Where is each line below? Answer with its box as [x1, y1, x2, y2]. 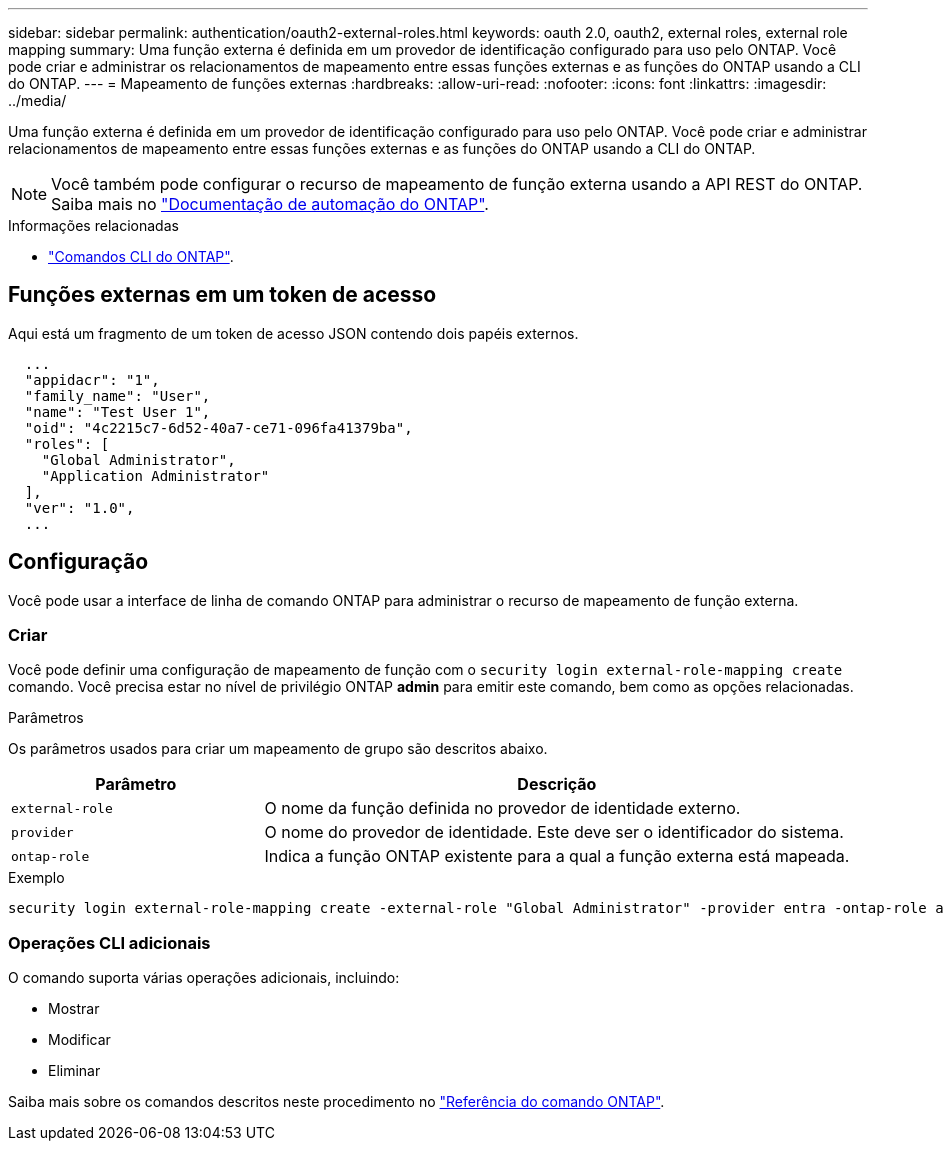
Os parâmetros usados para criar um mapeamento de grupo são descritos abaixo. [8, 740, 548, 758]
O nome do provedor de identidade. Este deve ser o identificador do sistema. [264, 822, 844, 843]
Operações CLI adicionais [8, 932, 211, 953]
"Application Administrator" [41, 467, 270, 484]
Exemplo [8, 869, 65, 887]
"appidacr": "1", [24, 371, 160, 388]
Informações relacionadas [8, 217, 179, 234]
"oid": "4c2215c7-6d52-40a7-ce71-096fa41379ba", [24, 419, 413, 436]
